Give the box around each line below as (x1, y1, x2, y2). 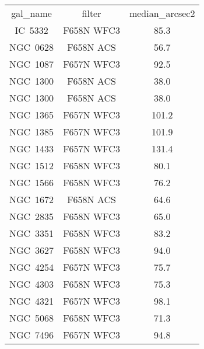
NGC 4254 (9, 260, 54, 274)
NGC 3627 (9, 243, 54, 257)
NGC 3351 (9, 226, 54, 240)
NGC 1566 (9, 176, 54, 189)
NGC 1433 (9, 142, 54, 155)
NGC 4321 (9, 294, 54, 308)
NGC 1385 (9, 125, 54, 138)
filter (82, 6, 101, 20)
